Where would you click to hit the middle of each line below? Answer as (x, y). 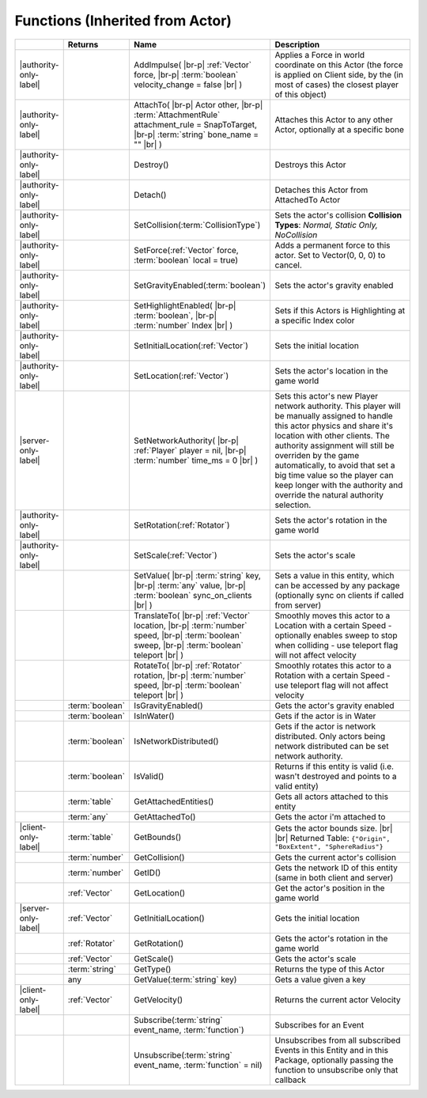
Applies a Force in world (320, 55)
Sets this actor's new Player (327, 396)
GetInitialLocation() (169, 918)
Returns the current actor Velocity (338, 999)
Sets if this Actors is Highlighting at (340, 310)
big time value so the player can (334, 475)
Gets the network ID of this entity (336, 868)
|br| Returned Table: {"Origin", (333, 839)
